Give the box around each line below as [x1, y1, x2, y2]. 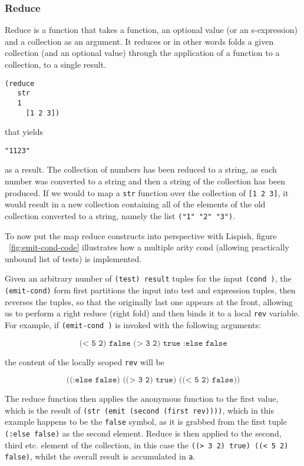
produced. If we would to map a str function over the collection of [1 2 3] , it [5, 186, 289, 199]
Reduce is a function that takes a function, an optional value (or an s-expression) [5, 24, 298, 36]
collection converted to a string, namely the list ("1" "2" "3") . [5, 209, 236, 222]
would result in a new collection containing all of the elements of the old [5, 198, 266, 210]
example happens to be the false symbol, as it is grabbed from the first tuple [5, 415, 287, 428]
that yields [5, 125, 44, 138]
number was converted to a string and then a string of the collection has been [5, 175, 286, 187]
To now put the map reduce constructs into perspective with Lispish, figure [5, 229, 277, 242]
